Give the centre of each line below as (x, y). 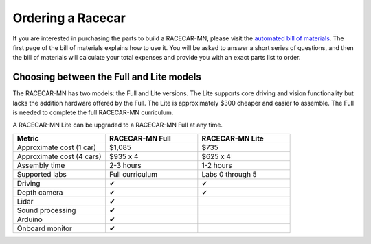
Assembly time (41, 165)
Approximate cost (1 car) (56, 147)
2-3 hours (125, 165)
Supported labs (42, 174)
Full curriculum (133, 174)
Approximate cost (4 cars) (59, 156)
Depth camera (40, 192)
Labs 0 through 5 (229, 174)
